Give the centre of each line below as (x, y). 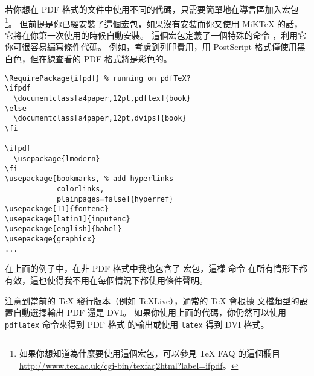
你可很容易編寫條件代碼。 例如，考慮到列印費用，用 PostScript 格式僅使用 (151, 47)
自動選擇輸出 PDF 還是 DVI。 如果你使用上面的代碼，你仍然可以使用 (149, 312)
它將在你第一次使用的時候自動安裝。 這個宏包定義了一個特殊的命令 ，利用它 (156, 35)
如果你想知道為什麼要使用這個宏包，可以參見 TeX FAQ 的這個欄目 (150, 353)
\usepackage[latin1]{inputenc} (68, 219)
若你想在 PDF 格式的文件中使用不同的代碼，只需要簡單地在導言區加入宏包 (152, 9)
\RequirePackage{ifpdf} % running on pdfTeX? (98, 78)
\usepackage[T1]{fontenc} (57, 209)
